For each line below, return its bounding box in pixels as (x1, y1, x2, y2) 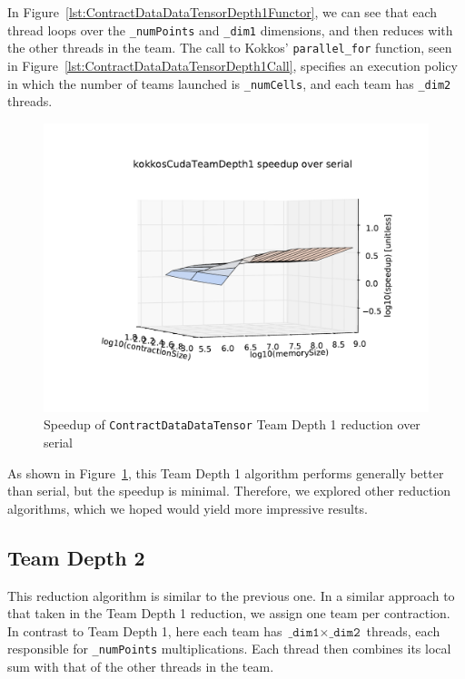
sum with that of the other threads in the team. (7, 657, 274, 676)
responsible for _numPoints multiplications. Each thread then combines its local (7, 639, 451, 658)
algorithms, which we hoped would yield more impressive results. (7, 498, 368, 517)
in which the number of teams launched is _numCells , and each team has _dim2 (7, 74, 451, 93)
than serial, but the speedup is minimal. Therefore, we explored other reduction (7, 481, 451, 500)
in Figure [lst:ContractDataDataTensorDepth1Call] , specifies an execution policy (7, 55, 458, 74)
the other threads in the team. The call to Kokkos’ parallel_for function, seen (7, 38, 452, 57)
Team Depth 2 (7, 543, 145, 571)
